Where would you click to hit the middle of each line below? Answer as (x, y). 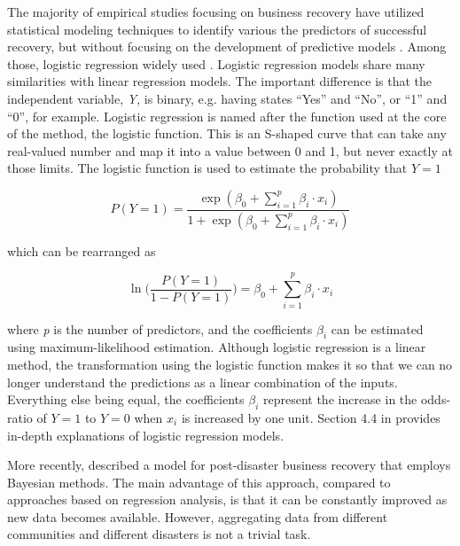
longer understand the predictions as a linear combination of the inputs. (203, 382)
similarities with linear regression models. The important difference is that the (220, 81)
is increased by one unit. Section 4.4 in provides (311, 417)
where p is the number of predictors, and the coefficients (160, 328)
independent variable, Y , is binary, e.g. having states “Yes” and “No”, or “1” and (227, 98)
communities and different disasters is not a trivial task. (159, 534)
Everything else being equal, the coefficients (126, 399)
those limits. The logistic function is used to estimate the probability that (207, 168)
